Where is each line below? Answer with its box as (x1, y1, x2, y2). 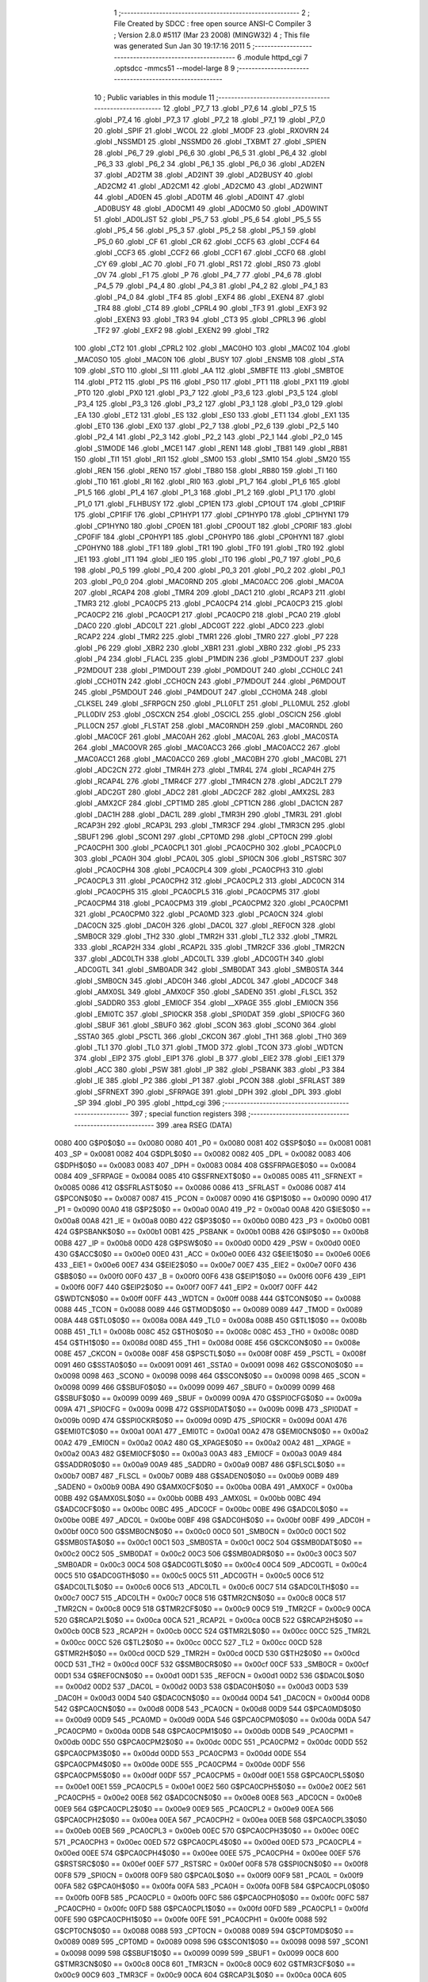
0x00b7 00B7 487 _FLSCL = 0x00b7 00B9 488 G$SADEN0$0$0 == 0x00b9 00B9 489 (54, 1471, 339, 1480)
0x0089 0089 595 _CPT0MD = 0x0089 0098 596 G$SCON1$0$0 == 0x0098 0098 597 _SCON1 (54, 1937, 369, 1946)
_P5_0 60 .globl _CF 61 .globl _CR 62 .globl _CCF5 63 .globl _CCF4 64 (94, 236, 320, 246)
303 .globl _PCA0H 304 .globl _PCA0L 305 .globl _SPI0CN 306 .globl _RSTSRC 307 (74, 854, 346, 863)
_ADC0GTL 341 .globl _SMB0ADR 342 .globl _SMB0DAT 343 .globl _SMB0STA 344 (74, 965, 344, 974)
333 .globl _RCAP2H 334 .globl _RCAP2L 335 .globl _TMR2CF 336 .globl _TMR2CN (74, 943, 345, 952)
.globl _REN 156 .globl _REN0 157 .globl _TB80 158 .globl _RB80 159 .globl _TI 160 (74, 465, 338, 475)
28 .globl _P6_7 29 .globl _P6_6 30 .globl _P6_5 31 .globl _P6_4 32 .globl (94, 147, 327, 158)
